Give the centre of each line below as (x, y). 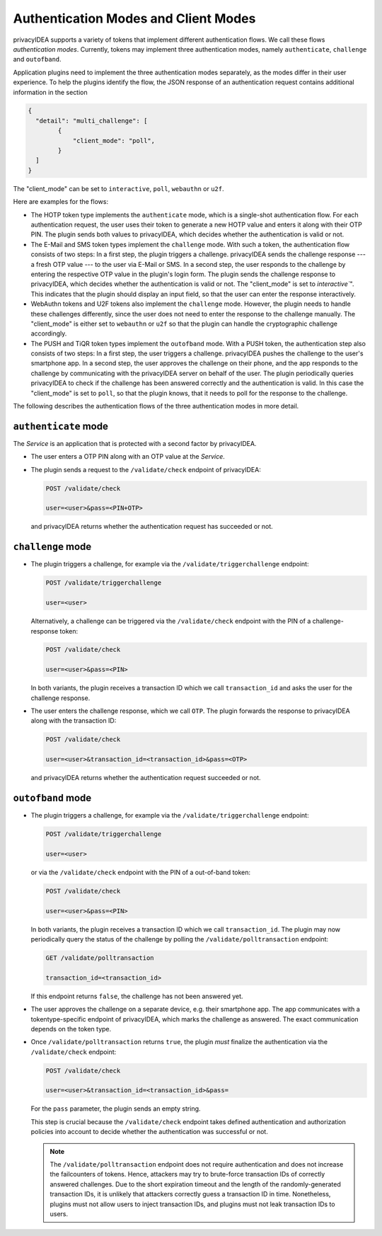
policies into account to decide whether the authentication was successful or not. (149, 1132)
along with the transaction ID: (74, 721)
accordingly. (49, 333)
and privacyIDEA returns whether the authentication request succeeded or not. (146, 778)
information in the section (50, 92)
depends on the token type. (71, 1029)
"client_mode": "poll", (114, 141)
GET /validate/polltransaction (100, 958)
